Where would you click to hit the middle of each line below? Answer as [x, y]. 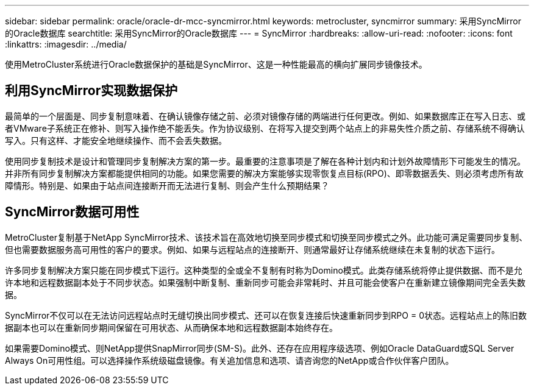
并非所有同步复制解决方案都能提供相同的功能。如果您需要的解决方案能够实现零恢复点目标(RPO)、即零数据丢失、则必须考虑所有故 [264, 173]
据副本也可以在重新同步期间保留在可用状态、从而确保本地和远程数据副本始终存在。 [171, 327]
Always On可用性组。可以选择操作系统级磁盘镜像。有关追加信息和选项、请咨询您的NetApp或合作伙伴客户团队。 [230, 360]
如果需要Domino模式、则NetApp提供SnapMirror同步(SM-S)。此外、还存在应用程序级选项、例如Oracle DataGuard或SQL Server [260, 348]
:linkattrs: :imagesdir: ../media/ [66, 44]
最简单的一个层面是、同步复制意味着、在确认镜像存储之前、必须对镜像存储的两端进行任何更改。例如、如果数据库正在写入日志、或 [265, 116]
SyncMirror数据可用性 [72, 212]
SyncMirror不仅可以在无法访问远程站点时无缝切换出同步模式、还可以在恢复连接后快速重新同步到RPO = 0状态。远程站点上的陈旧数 [266, 315]
